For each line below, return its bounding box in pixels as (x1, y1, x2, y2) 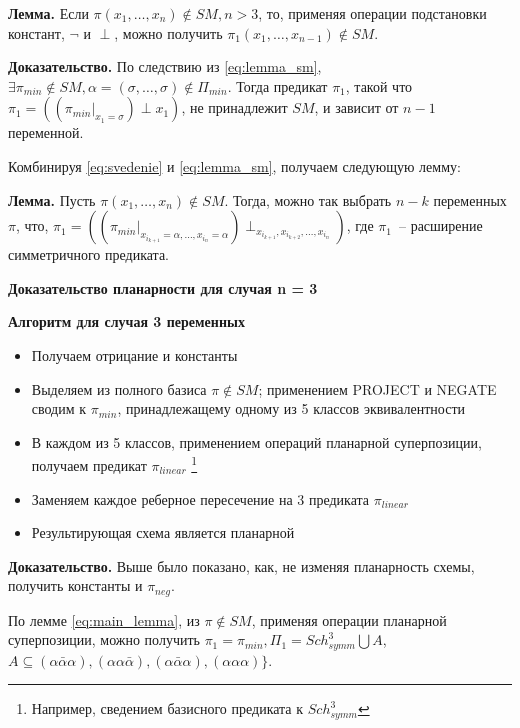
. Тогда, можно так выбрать (224, 189, 392, 210)
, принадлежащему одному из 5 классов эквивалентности (117, 398, 466, 419)
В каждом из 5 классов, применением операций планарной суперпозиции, (31, 431, 482, 452)
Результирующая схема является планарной (31, 522, 295, 543)
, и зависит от (314, 97, 399, 118)
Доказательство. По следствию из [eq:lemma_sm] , (8, 56, 322, 77)
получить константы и (8, 575, 143, 596)
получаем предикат (31, 454, 147, 475)
